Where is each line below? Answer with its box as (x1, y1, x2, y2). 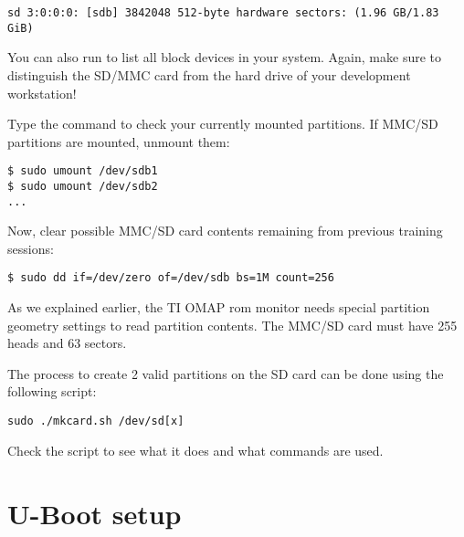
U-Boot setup (7, 494, 182, 532)
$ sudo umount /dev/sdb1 (7, 164, 158, 178)
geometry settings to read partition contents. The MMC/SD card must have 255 (7, 315, 458, 334)
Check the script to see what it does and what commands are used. (7, 440, 384, 459)
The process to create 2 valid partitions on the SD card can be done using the (7, 363, 444, 383)
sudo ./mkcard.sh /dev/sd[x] (7, 415, 185, 428)
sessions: (7, 238, 54, 258)
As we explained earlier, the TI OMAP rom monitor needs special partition (7, 298, 430, 317)
